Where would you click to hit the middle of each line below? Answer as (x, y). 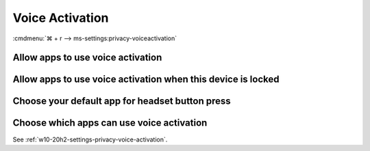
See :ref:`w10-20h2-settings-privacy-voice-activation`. (90, 139)
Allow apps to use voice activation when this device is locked (146, 80)
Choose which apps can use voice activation (110, 123)
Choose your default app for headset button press (122, 101)
